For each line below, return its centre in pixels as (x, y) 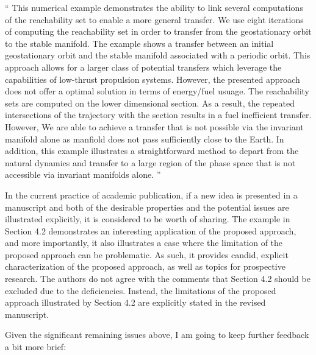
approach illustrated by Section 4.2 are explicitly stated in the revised (135, 302)
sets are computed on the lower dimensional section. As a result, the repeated (150, 103)
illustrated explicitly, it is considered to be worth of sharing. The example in (148, 219)
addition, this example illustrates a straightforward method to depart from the (152, 151)
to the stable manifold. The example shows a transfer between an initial (139, 43)
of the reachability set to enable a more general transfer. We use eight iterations (154, 19)
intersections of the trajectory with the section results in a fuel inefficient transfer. (158, 115)
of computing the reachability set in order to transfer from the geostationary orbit (158, 31)
